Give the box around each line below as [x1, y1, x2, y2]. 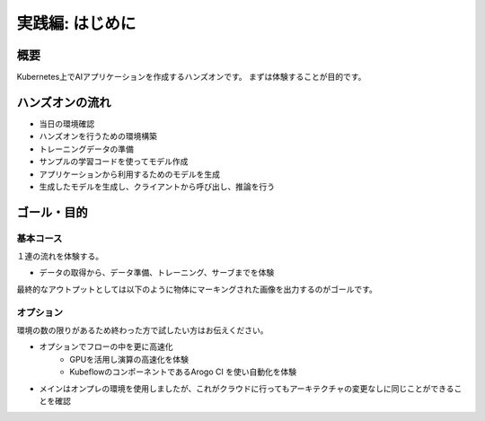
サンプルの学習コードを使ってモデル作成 [39, 156, 189, 167]
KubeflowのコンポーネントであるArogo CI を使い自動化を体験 [69, 366, 296, 377]
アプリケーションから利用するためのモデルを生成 [39, 169, 220, 180]
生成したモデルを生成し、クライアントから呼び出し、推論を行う [39, 180, 276, 192]
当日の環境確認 [39, 118, 94, 129]
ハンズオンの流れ [16, 94, 111, 110]
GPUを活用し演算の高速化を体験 [69, 354, 189, 364]
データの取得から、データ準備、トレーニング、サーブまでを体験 [39, 268, 275, 278]
